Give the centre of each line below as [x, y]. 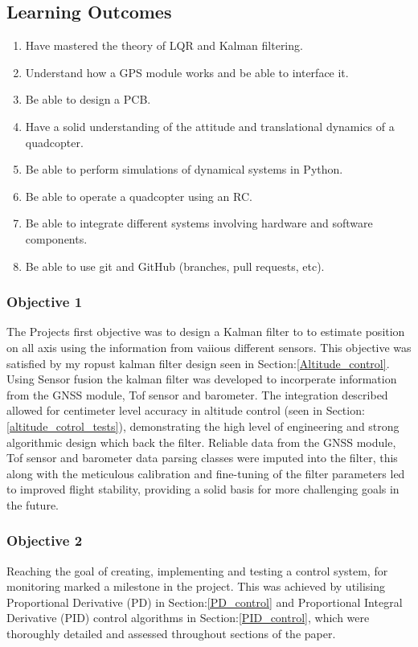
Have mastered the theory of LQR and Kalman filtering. [164, 45]
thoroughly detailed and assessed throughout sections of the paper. [171, 634]
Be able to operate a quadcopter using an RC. [139, 196]
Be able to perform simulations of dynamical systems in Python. [184, 169]
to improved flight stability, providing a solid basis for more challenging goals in [203, 489]
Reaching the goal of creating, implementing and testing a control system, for [197, 570]
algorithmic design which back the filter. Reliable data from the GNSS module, [201, 442]
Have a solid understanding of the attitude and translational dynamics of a [210, 126]
